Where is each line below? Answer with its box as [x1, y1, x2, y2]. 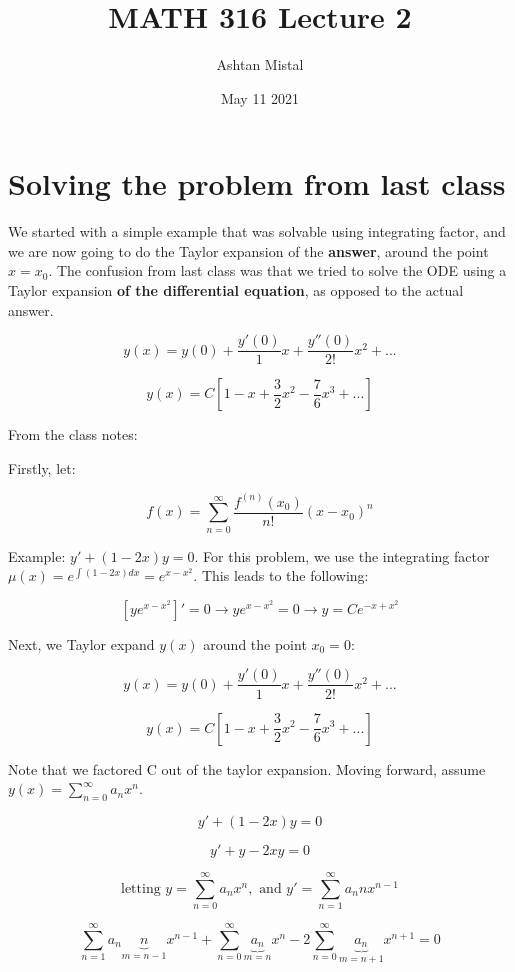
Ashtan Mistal [216, 54, 304, 75]
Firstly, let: [8, 457, 76, 478]
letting [120, 881, 161, 896]
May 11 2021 [220, 87, 300, 108]
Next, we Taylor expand [8, 633, 155, 654]
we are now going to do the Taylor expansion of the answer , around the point [8, 240, 489, 261]
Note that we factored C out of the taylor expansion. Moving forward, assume [8, 758, 486, 779]
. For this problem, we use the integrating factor [194, 545, 490, 566]
